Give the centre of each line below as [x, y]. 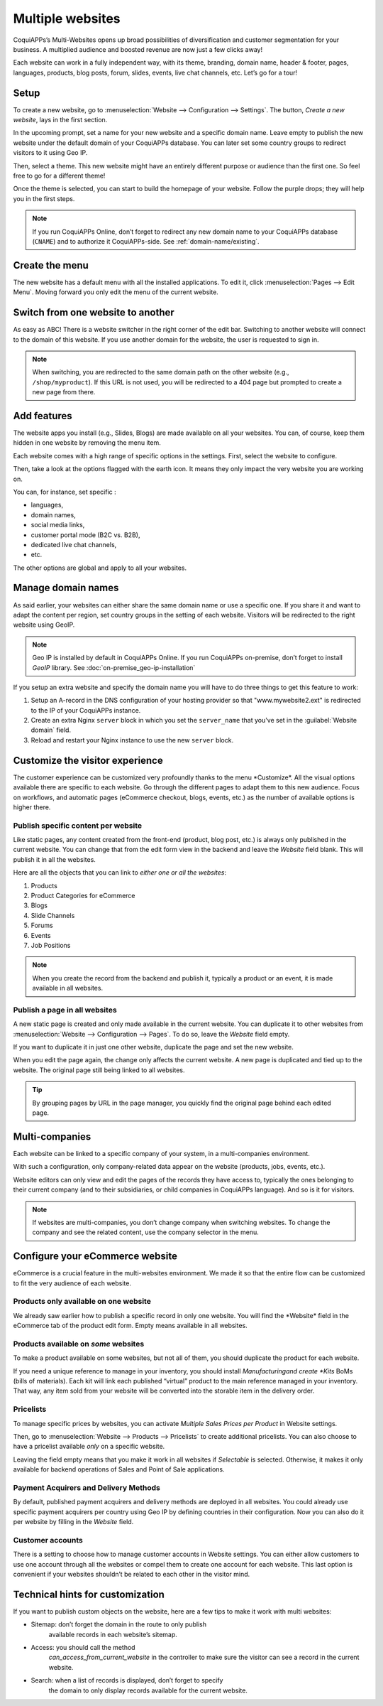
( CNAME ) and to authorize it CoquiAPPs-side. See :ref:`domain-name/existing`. [146, 241]
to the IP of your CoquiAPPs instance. [86, 710]
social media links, [58, 525]
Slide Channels [53, 915]
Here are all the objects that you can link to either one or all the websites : [120, 873]
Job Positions [51, 945]
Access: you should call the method [83, 1648]
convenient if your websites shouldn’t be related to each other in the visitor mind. [132, 1574]
